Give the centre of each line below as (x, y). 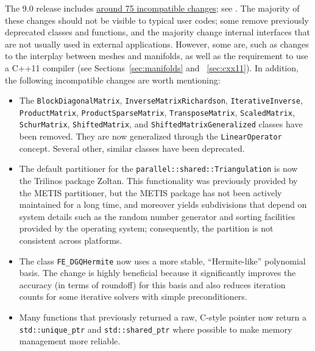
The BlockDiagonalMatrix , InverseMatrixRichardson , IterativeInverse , (161, 100)
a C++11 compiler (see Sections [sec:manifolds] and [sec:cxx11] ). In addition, (152, 67)
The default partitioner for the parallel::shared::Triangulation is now (158, 168)
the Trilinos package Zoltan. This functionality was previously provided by (158, 181)
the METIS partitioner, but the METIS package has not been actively (150, 192)
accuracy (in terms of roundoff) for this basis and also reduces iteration (152, 284)
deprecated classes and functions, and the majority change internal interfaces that (158, 32)
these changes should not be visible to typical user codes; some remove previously (157, 20)
